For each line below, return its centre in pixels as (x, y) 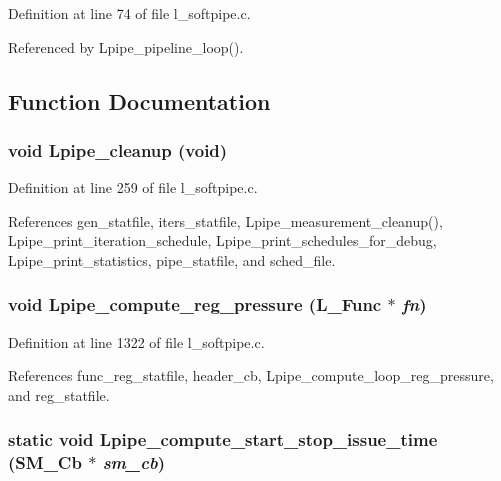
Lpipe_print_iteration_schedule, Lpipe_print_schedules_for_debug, (222, 240)
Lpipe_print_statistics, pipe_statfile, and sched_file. (172, 259)
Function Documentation (139, 100)
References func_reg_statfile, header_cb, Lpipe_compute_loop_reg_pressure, (251, 375)
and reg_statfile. (59, 394)
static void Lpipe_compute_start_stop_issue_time (223, 439)
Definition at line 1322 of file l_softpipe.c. (136, 341)
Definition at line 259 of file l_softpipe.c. (133, 187)
